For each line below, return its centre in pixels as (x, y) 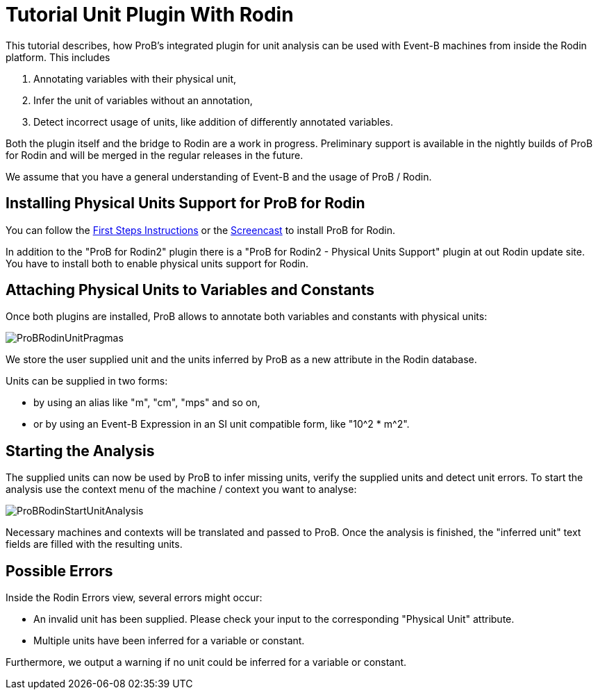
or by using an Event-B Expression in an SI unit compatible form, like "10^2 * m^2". (222, 424)
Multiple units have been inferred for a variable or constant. (169, 641)
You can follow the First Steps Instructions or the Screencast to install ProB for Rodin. (200, 230)
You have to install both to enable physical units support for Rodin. (157, 263)
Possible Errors (59, 571)
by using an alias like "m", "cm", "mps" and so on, (147, 403)
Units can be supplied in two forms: (87, 381)
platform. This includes (58, 57)
